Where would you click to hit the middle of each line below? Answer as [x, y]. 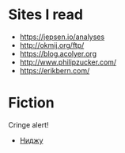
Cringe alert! [28, 124]
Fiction [31, 103]
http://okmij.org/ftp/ [52, 45]
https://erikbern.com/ [55, 70]
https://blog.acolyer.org [58, 53]
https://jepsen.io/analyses [62, 37]
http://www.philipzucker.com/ [68, 62]
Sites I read [45, 15]
